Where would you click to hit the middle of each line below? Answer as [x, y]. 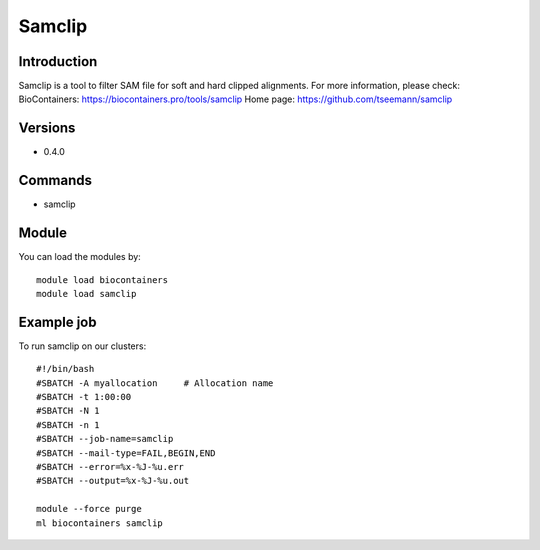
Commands [55, 180]
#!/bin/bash [65, 369]
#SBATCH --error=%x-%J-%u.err [110, 466]
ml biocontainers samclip [100, 523]
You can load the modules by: [80, 257]
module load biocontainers [102, 279]
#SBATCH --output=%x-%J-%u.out [113, 481]
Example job [57, 321]
